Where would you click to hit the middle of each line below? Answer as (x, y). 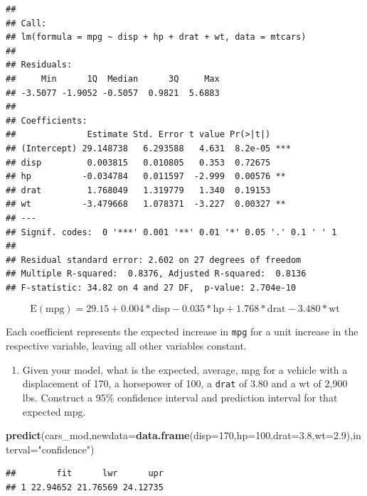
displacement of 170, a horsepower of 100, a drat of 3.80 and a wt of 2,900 (185, 383)
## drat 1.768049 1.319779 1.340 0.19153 (138, 190)
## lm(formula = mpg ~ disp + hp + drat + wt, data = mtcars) (156, 37)
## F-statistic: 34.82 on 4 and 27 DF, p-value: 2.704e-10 (151, 287)
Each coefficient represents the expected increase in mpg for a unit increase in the (182, 331)
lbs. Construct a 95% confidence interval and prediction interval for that (180, 397)
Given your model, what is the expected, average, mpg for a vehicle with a (185, 369)
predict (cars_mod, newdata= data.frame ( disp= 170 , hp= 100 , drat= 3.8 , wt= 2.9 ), (180, 435)
